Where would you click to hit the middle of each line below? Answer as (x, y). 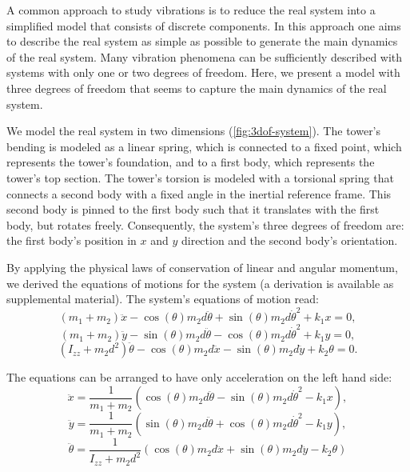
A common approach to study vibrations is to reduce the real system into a (191, 10)
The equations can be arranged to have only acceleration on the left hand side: (199, 377)
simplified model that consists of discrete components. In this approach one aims (204, 25)
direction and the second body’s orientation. (289, 240)
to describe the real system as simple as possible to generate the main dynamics (202, 41)
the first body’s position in (72, 240)
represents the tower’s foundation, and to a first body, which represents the (191, 162)
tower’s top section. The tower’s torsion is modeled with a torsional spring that (200, 177)
